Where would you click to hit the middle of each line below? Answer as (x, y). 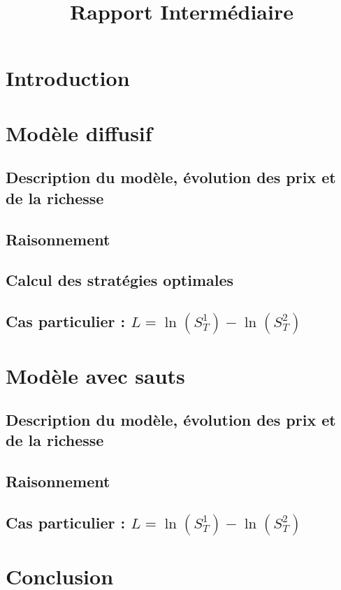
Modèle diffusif (79, 132)
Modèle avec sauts (95, 375)
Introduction (68, 78)
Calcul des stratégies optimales (120, 280)
